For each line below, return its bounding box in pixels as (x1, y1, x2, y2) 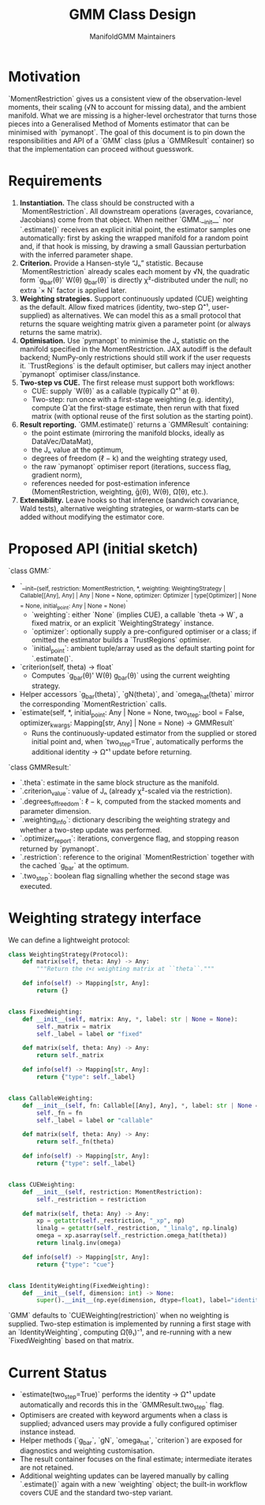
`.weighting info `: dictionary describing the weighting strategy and (19, 815, 230, 826)
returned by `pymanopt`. (19, 844, 99, 854)
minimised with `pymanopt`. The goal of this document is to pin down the (8, 127, 246, 137)
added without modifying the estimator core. (19, 512, 165, 522)
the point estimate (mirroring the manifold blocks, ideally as (31, 428, 225, 438)
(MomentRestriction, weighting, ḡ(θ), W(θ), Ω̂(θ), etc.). (31, 487, 209, 497)
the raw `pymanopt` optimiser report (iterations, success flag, (31, 462, 231, 472)
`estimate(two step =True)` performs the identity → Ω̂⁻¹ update (19, 1390, 216, 1402)
